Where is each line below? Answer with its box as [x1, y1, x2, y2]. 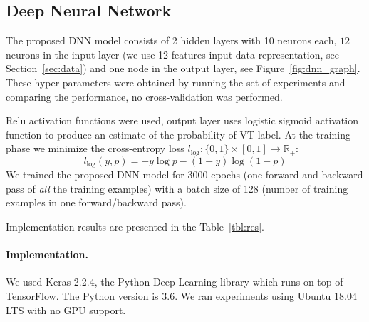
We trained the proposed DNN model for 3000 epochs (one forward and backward [6, 167, 363, 182]
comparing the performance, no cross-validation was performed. [6, 89, 283, 104]
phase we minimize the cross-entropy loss [6, 141, 184, 156]
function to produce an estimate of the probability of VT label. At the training [6, 126, 351, 141]
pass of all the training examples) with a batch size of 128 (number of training [6, 181, 348, 196]
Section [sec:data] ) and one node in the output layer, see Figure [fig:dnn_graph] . [6, 61, 360, 76]
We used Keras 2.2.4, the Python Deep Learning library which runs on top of [6, 274, 343, 289]
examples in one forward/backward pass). [6, 195, 187, 210]
